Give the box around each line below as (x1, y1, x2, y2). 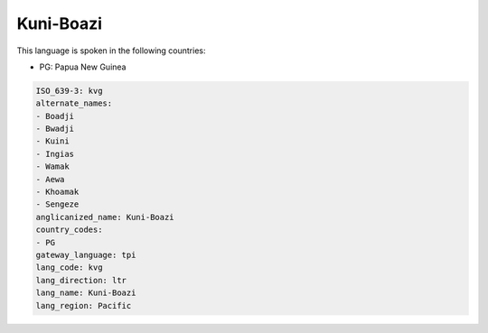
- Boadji (35, 111, 75, 121)
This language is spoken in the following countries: (16, 45, 206, 56)
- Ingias (35, 149, 75, 159)
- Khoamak (35, 187, 80, 198)
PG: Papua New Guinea (39, 61, 127, 72)
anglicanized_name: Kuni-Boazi (35, 212, 175, 222)
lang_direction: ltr (35, 275, 127, 285)
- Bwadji (35, 124, 75, 134)
